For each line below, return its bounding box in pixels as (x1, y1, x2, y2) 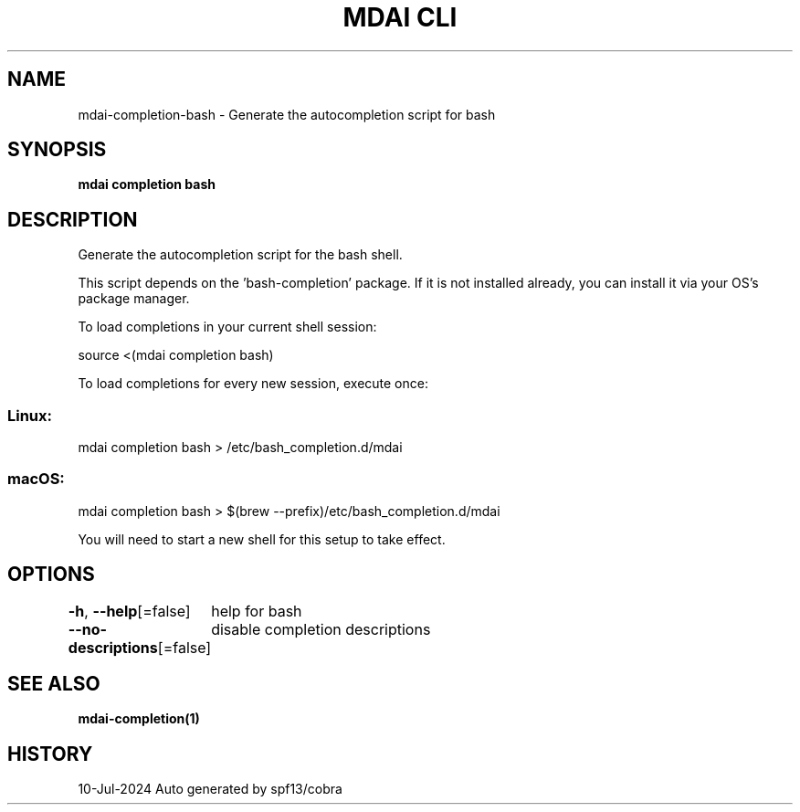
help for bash (211, 601, 302, 620)
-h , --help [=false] (68, 601, 191, 620)
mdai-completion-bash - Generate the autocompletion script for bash (78, 106, 496, 122)
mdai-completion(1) (78, 711, 200, 727)
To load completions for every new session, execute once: (78, 375, 428, 392)
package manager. (78, 290, 190, 307)
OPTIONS (7, 563, 95, 586)
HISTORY (7, 742, 93, 765)
